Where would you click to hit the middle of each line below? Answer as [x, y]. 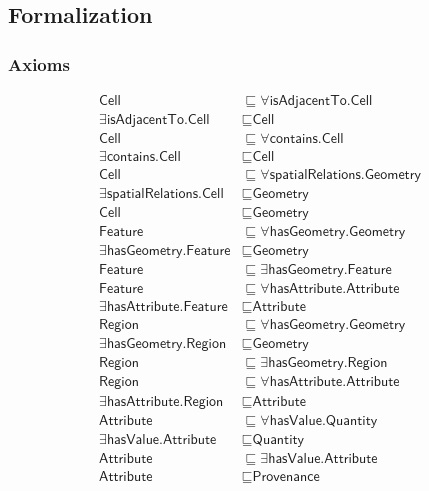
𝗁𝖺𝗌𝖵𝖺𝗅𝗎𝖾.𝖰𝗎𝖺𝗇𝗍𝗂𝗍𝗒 [323, 420]
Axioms [39, 63]
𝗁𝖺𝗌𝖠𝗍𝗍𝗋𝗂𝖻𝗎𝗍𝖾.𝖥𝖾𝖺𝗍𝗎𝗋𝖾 [167, 307]
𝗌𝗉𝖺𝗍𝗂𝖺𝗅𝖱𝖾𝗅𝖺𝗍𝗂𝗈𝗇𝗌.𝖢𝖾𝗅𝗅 [165, 194]
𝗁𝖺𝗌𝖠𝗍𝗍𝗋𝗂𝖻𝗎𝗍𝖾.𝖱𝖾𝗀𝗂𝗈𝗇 [165, 401]
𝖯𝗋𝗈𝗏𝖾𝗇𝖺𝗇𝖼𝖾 [286, 476]
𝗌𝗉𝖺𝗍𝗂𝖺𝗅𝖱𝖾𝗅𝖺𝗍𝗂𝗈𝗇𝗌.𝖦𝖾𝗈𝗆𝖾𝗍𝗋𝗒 [345, 175]
